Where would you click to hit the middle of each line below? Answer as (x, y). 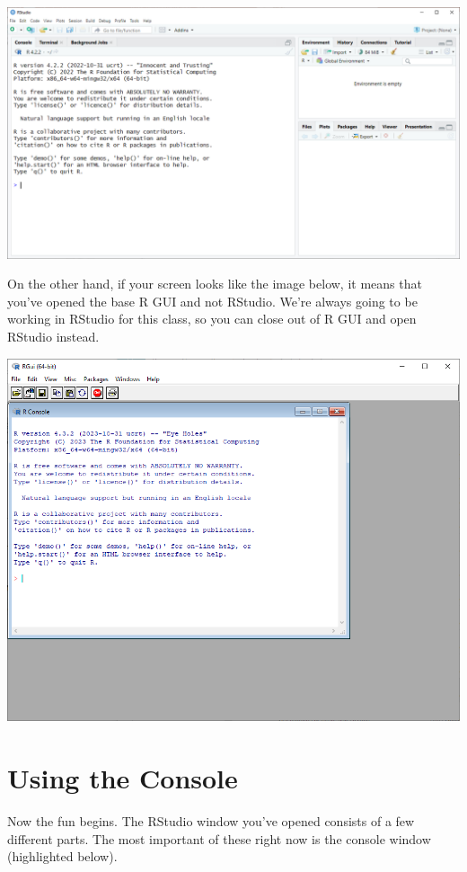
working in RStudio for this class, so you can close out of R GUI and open (212, 319)
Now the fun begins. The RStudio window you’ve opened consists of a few (211, 821)
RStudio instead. (53, 336)
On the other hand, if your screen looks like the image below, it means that (215, 284)
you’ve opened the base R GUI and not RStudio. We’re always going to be (212, 301)
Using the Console (123, 778)
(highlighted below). (62, 856)
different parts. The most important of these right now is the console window (219, 838)
